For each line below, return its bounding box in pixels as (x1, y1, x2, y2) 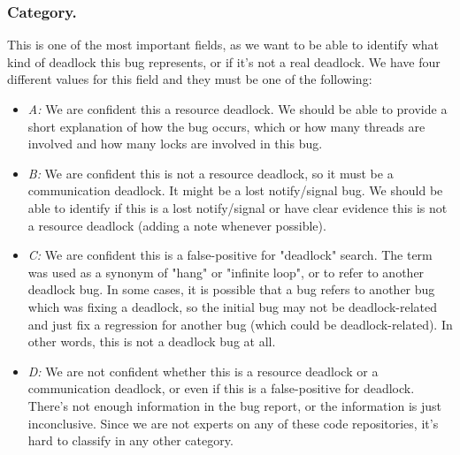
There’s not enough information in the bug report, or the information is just (27, 396, 441, 414)
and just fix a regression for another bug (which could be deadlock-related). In (27, 315, 453, 333)
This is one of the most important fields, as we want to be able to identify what (7, 35, 440, 54)
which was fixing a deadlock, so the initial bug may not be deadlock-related (27, 297, 437, 315)
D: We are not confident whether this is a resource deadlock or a (27, 361, 379, 380)
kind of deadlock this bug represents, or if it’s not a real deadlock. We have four (7, 52, 441, 71)
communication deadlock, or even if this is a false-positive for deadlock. (27, 379, 415, 398)
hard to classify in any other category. (27, 431, 234, 450)
